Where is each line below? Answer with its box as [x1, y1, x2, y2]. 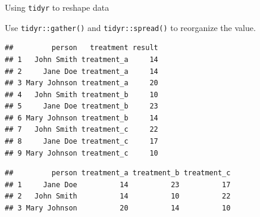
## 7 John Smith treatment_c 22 [5, 125, 158, 134]
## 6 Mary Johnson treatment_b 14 [5, 113, 158, 122]
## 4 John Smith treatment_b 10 [5, 90, 158, 99]
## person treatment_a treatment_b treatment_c [5, 169, 231, 178]
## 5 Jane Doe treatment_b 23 [5, 102, 158, 111]
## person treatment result [5, 44, 158, 52]
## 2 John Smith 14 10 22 [5, 192, 231, 201]
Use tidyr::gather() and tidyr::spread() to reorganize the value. [5, 21, 256, 33]
